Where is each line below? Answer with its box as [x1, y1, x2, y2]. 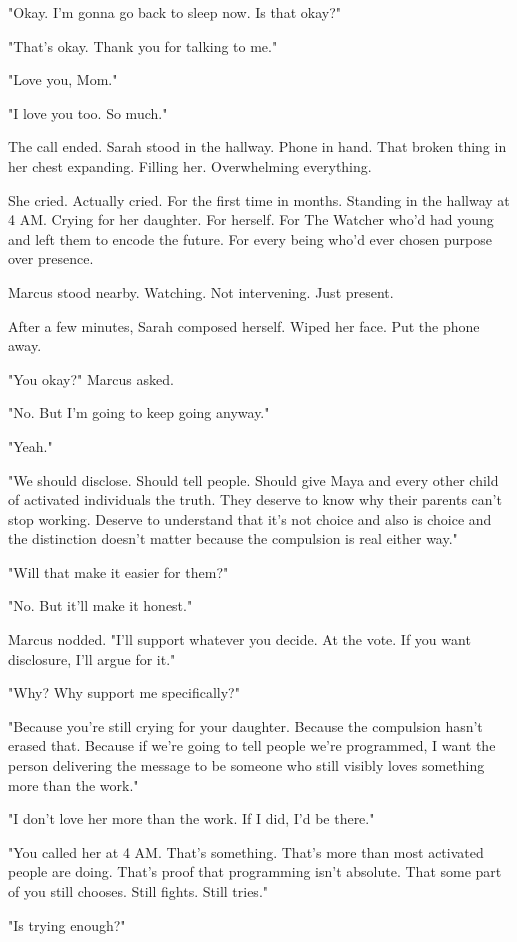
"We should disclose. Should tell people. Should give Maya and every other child [8, 469, 499, 490]
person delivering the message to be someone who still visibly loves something [8, 755, 485, 776]
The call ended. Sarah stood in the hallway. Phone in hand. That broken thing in [8, 136, 507, 157]
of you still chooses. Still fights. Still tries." [8, 881, 269, 901]
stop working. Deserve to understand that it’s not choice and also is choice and [8, 508, 492, 529]
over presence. [8, 248, 94, 269]
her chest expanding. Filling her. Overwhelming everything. [8, 155, 372, 176]
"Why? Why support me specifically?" [8, 682, 240, 703]
